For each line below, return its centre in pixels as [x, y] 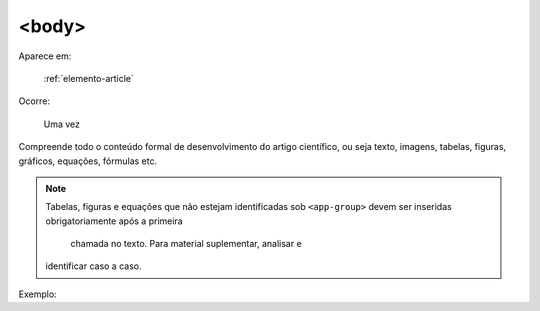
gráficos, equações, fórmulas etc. [88, 161]
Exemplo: [37, 294]
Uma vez [61, 124]
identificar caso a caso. [93, 266]
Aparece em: [45, 56]
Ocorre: [34, 101]
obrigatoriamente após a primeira [114, 221]
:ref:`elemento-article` [89, 78]
